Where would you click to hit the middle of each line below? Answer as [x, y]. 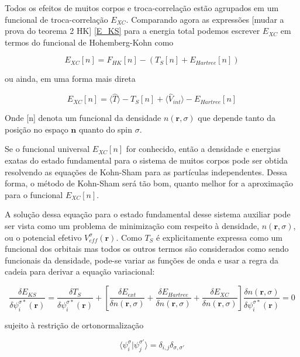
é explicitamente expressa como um [219, 237]
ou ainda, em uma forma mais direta [70, 79]
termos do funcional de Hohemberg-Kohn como [89, 42]
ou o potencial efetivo [43, 237]
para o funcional [34, 194]
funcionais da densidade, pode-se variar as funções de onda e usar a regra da [142, 260]
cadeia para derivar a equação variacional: [80, 271]
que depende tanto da [237, 118]
